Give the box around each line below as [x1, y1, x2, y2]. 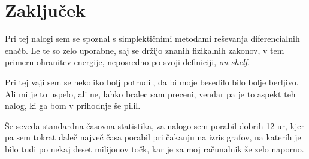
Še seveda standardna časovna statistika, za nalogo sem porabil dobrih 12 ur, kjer [5, 119, 305, 132]
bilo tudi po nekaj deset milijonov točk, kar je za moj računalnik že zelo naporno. [5, 142, 304, 155]
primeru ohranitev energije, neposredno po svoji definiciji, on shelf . [5, 56, 250, 68]
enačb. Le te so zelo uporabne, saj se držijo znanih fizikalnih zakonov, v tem [5, 44, 284, 56]
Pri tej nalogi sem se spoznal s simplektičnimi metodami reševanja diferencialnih [5, 32, 300, 45]
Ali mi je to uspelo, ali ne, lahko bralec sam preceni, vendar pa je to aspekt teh [5, 87, 296, 100]
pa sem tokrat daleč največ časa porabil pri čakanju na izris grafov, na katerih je [5, 131, 301, 143]
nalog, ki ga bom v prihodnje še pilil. [5, 99, 141, 112]
